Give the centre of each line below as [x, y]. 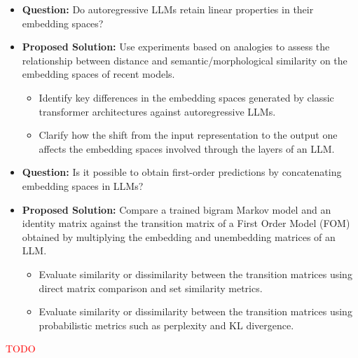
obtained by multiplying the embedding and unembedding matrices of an [179, 236]
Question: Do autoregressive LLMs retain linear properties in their [168, 9]
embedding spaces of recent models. [98, 74]
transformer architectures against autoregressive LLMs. [157, 111]
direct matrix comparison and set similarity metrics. [151, 288]
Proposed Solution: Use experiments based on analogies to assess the [176, 47]
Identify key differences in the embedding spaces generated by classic [186, 97]
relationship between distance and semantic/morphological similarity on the [185, 60]
